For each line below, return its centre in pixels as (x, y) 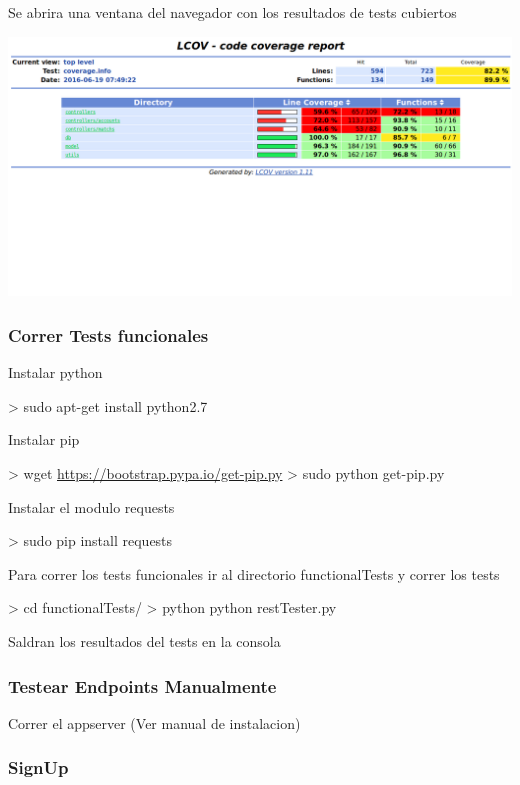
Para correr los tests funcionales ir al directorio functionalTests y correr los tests (254, 573)
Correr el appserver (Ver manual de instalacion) (154, 722)
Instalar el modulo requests (91, 506)
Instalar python (55, 372)
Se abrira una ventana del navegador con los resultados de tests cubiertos (232, 12)
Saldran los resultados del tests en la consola (144, 641)
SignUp (38, 767)
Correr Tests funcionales (108, 334)
